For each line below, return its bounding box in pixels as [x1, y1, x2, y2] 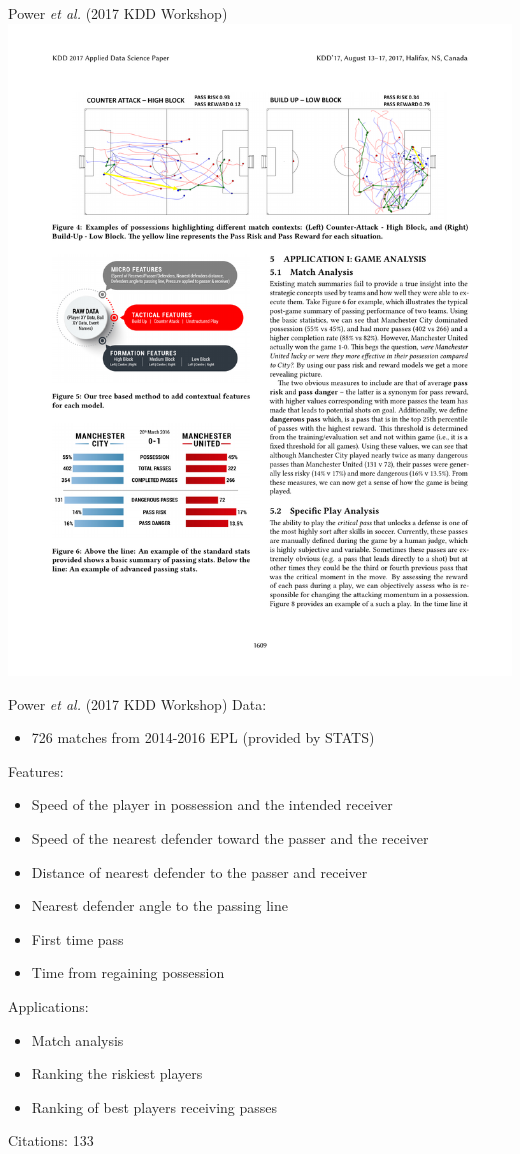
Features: [8, 760, 64, 781]
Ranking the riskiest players [31, 1063, 203, 1084]
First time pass [31, 928, 124, 949]
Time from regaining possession [31, 962, 225, 983]
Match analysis [31, 1029, 124, 1050]
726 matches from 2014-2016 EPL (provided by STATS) [31, 727, 375, 748]
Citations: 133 [8, 1130, 94, 1151]
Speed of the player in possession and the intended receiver [31, 794, 393, 815]
